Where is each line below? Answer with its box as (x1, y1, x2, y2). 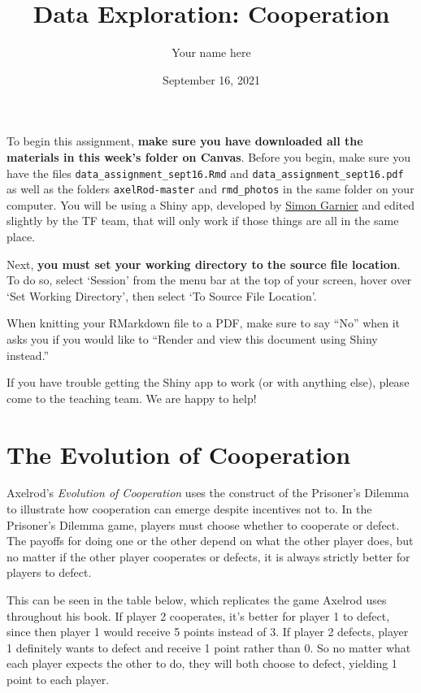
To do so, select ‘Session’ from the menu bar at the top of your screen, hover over (7, 271, 412, 288)
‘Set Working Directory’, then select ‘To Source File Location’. (7, 287, 317, 304)
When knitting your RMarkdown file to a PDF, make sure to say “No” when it (7, 314, 401, 331)
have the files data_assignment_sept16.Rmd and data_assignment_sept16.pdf (7, 164, 404, 181)
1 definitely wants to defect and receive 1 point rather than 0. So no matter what (7, 639, 411, 656)
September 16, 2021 (163, 71, 260, 88)
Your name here (171, 44, 251, 61)
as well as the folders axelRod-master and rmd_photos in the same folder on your (7, 180, 414, 197)
